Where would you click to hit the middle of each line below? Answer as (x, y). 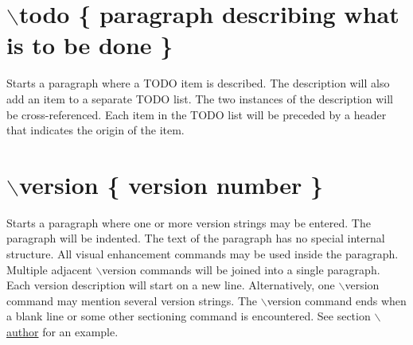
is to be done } (90, 45)
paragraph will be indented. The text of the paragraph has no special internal (196, 238)
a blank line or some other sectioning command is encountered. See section (189, 316)
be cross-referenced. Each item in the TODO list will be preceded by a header (197, 114)
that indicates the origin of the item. (95, 130)
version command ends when (337, 300)
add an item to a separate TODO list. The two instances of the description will (200, 98)
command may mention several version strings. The (132, 300)
